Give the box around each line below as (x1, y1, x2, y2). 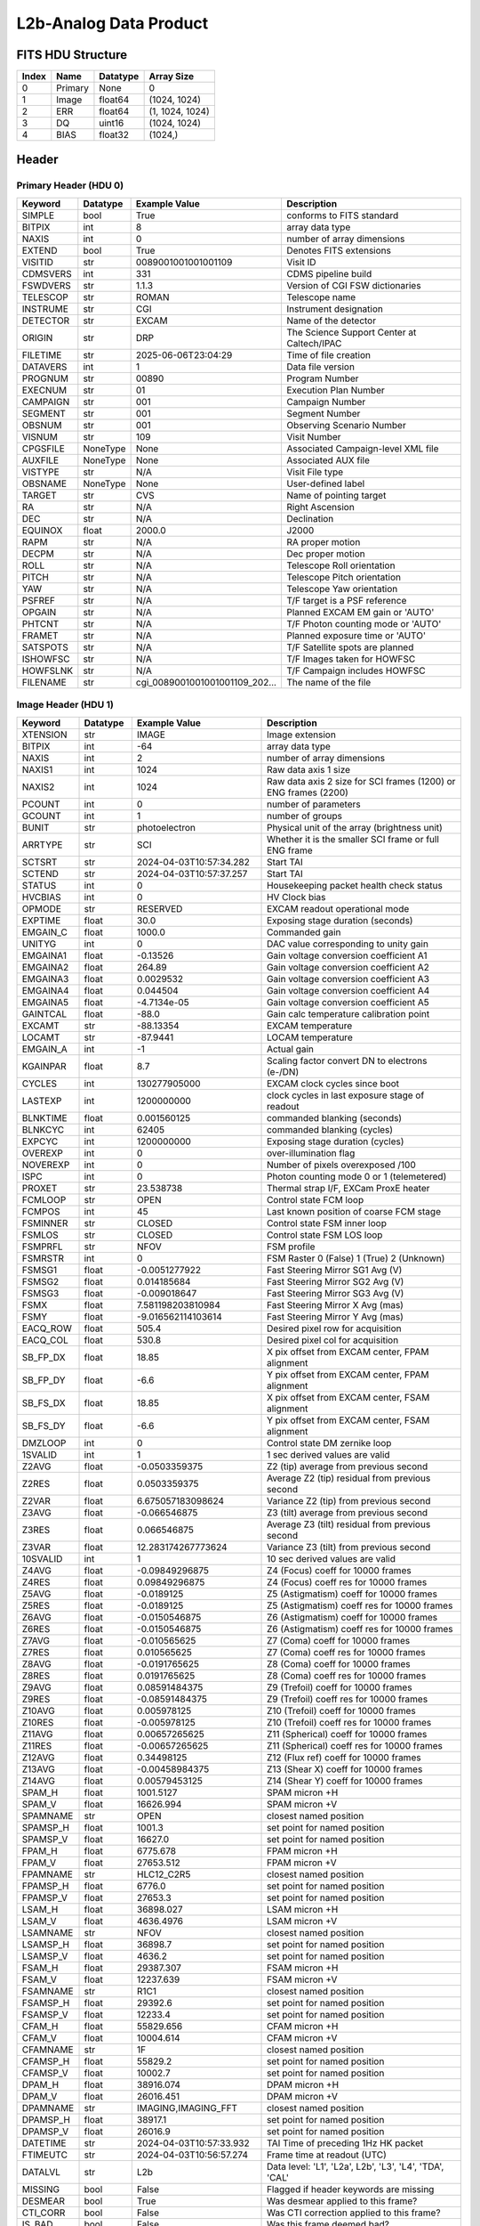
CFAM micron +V (267, 2031, 338, 2043)
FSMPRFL (21, 1240, 63, 1253)
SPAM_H (21, 1786, 59, 1799)
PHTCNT (21, 617, 60, 630)
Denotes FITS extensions (285, 244, 391, 256)
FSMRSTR (21, 1252, 65, 1264)
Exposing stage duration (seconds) (267, 914, 413, 926)
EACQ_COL (21, 1334, 68, 1346)
